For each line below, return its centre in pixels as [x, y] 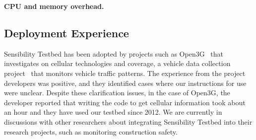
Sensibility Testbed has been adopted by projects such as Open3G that [114, 53]
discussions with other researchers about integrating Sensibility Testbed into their [128, 121]
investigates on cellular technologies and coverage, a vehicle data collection [117, 63]
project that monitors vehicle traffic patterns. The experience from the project [125, 73]
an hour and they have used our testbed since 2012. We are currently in [113, 112]
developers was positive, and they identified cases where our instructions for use [125, 83]
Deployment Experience [66, 33]
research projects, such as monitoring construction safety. [91, 131]
